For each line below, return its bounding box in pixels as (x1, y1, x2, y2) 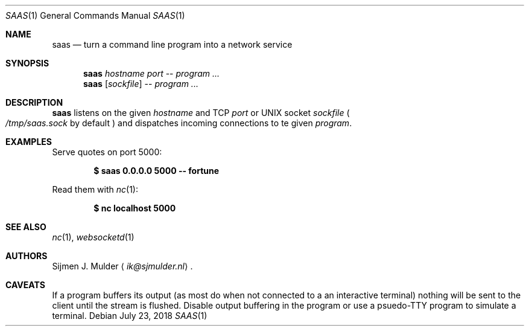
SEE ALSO (5, 222, 46, 232)
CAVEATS (5, 280, 45, 290)
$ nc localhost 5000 (93, 203, 176, 213)
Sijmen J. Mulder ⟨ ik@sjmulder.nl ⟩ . (52, 261, 193, 271)
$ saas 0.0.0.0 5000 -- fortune (93, 165, 220, 176)
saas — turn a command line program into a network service (52, 39, 293, 50)
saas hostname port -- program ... (83, 68, 220, 79)
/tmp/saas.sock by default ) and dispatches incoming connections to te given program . (5, 118, 352, 128)
